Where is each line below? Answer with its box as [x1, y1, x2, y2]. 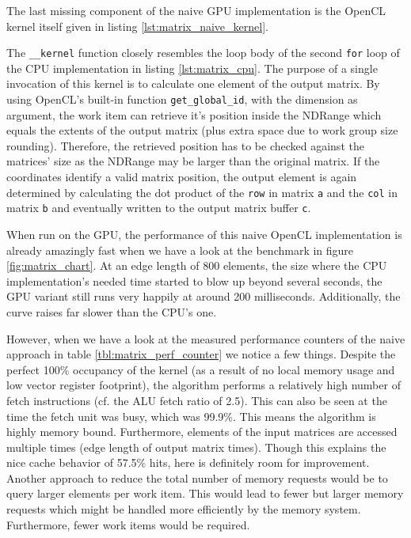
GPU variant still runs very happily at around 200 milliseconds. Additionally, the [6, 288, 401, 305]
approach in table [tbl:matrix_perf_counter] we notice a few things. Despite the [6, 346, 396, 362]
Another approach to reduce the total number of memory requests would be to [6, 469, 388, 486]
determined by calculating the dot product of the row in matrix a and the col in [6, 184, 398, 200]
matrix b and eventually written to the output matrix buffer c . [6, 199, 311, 216]
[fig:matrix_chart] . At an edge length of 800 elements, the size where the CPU [6, 257, 387, 274]
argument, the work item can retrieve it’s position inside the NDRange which [6, 106, 382, 123]
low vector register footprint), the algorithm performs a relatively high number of [6, 377, 401, 393]
